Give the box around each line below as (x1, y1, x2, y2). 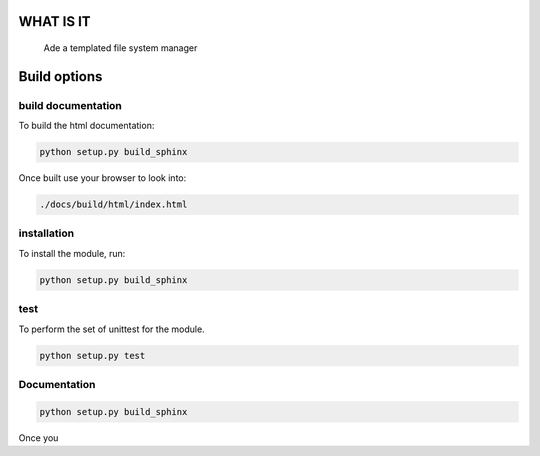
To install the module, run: (18, 247, 126, 259)
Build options (18, 68, 103, 85)
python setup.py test (39, 350, 146, 361)
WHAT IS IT (18, 13, 91, 30)
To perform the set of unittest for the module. (18, 323, 205, 335)
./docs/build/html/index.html (39, 199, 188, 210)
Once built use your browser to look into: (18, 172, 187, 184)
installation (18, 226, 75, 240)
